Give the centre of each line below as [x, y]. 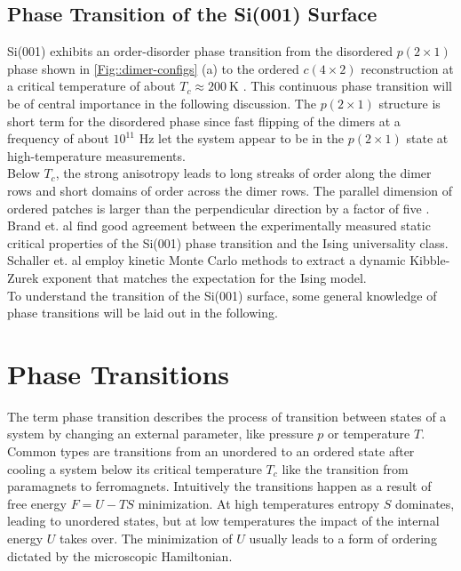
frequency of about [58, 138]
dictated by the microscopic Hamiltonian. [120, 555]
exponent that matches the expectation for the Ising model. [205, 277]
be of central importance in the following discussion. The [162, 103]
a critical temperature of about [91, 86]
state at [427, 138]
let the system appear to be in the [251, 138]
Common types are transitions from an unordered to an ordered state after [211, 451]
